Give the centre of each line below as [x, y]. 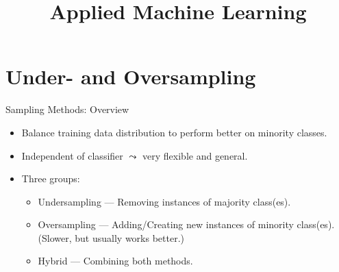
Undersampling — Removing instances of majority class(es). [164, 201]
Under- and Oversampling [131, 76]
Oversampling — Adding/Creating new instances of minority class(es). [186, 224]
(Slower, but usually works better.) [111, 237]
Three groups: [51, 178]
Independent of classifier [72, 155]
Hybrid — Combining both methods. [115, 261]
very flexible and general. [195, 155]
